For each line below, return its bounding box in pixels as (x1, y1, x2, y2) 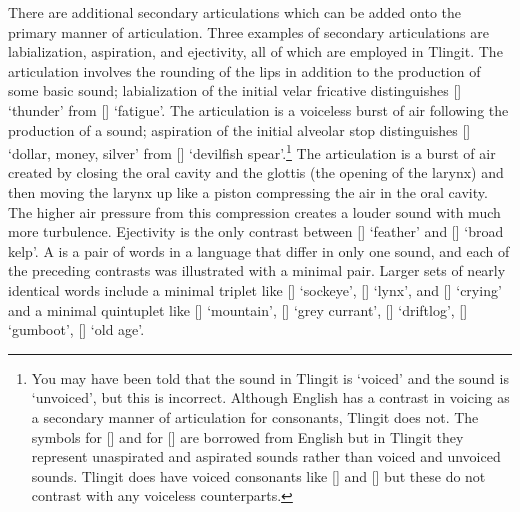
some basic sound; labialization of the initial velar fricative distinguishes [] (8, 80, 462, 101)
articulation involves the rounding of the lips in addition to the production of (8, 60, 481, 81)
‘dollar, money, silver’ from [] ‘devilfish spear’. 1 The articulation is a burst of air (8, 140, 496, 163)
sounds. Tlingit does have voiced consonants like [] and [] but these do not (31, 465, 486, 486)
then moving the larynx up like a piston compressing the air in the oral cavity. (8, 182, 488, 202)
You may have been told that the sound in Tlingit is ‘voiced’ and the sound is (31, 367, 509, 388)
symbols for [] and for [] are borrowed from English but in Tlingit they (31, 426, 464, 447)
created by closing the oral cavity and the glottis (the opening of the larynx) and (8, 162, 504, 183)
